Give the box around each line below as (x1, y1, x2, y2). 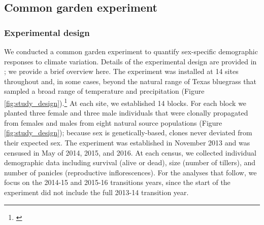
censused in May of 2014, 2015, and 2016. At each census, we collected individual (4, 147, 256, 158)
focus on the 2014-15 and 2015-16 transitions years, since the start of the (4, 177, 230, 188)
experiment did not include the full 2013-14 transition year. (4, 186, 189, 197)
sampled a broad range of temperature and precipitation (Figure (4, 86, 205, 96)
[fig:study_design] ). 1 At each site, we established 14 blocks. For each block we (4, 96, 247, 108)
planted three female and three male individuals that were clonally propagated (4, 107, 248, 118)
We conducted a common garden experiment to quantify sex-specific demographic (4, 46, 258, 56)
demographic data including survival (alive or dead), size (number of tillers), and (4, 157, 256, 168)
